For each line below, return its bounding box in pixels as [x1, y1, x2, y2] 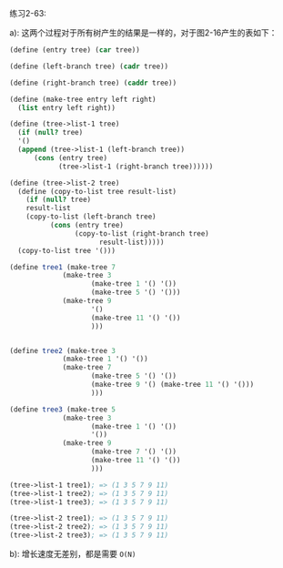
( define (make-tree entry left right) [9, 95, 157, 104]
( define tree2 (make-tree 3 [9, 346, 116, 355]
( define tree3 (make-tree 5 [9, 404, 116, 414]
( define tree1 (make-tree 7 [9, 262, 116, 271]
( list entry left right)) [17, 103, 116, 112]
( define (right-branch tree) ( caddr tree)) [9, 78, 177, 87]
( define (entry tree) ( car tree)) [9, 46, 141, 55]
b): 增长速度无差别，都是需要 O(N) [9, 549, 136, 559]
